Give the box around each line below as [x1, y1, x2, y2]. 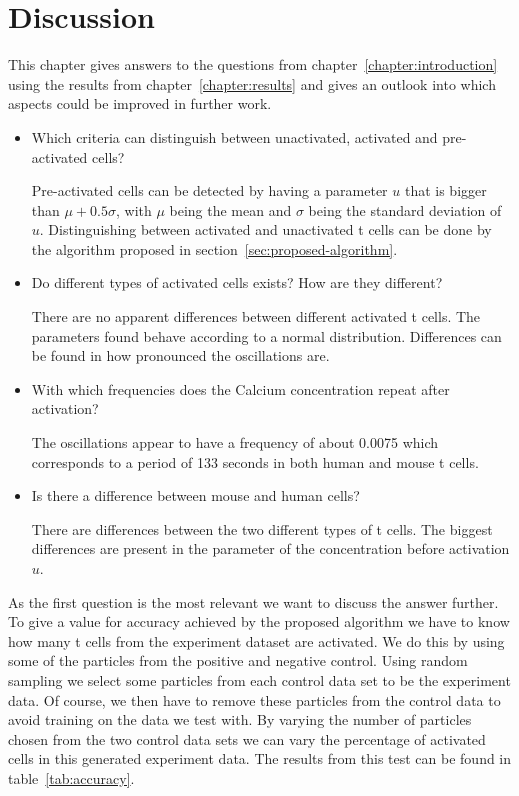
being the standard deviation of [308, 199, 502, 220]
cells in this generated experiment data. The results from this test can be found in [8, 748, 512, 769]
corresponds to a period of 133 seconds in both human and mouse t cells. [31, 451, 479, 472]
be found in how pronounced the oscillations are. [31, 345, 330, 366]
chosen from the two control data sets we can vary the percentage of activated [8, 728, 486, 749]
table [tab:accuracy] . [8, 767, 135, 788]
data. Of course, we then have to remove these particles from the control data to [8, 689, 501, 710]
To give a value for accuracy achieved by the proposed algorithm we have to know [8, 611, 510, 632]
